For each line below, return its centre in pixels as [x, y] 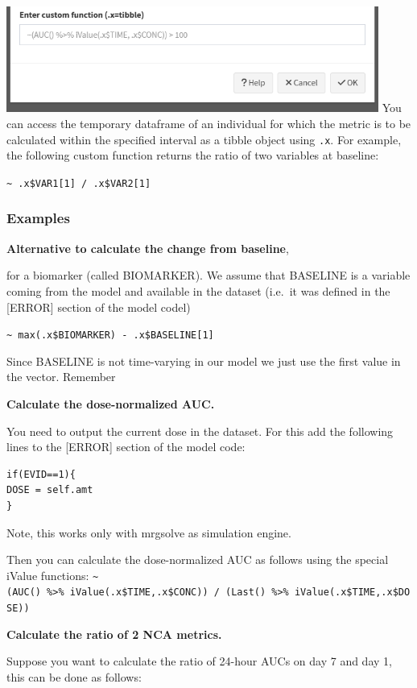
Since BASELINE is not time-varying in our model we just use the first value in [204, 361]
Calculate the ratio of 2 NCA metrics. [114, 634]
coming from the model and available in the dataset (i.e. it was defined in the [198, 290]
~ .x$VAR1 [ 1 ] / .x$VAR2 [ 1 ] [79, 183]
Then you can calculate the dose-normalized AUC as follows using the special [198, 560]
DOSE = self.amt [50, 490]
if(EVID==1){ [41, 474]
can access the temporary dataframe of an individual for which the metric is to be [209, 124]
